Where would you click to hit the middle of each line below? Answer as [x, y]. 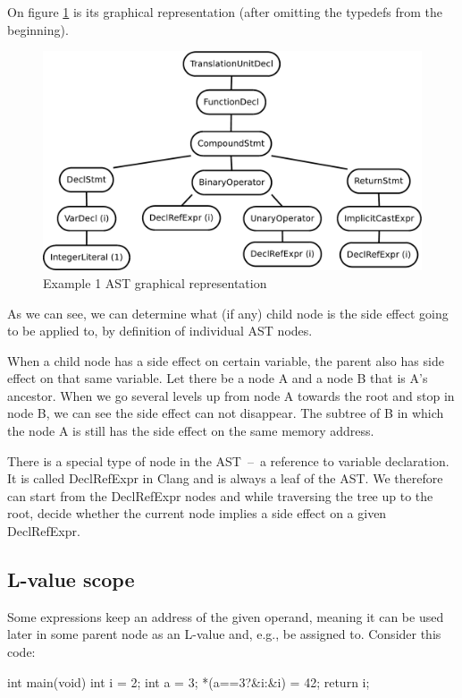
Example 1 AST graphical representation [155, 282]
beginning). [38, 29]
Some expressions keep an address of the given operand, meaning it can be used [226, 616]
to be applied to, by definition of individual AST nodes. [160, 331]
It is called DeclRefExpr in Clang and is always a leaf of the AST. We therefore [225, 478]
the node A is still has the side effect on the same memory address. [191, 431]
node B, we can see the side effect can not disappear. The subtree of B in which [226, 413]
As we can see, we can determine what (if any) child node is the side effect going [228, 313]
